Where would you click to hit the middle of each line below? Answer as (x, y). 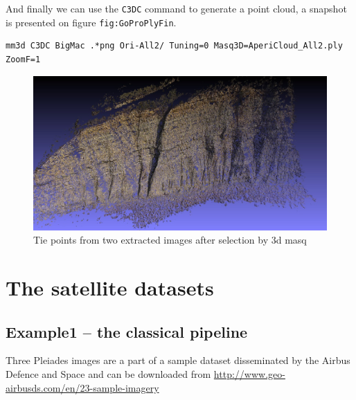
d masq (291, 240)
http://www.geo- (249, 374)
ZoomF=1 (23, 59)
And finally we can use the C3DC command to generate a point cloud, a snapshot (176, 8)
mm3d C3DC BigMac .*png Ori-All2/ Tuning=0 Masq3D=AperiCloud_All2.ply (174, 46)
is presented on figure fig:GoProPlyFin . (91, 22)
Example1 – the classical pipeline (127, 331)
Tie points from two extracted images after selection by (151, 240)
